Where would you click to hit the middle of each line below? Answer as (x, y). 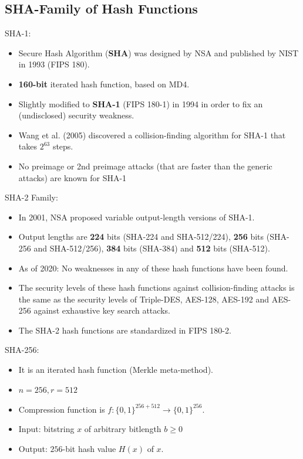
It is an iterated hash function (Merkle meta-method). (116, 370)
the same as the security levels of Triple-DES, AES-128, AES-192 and (144, 299)
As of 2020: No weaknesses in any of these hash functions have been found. (153, 268)
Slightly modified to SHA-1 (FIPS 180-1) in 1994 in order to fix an (141, 103)
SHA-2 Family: (31, 197)
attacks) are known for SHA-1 (73, 177)
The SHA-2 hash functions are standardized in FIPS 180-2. (125, 330)
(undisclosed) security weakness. (76, 115)
